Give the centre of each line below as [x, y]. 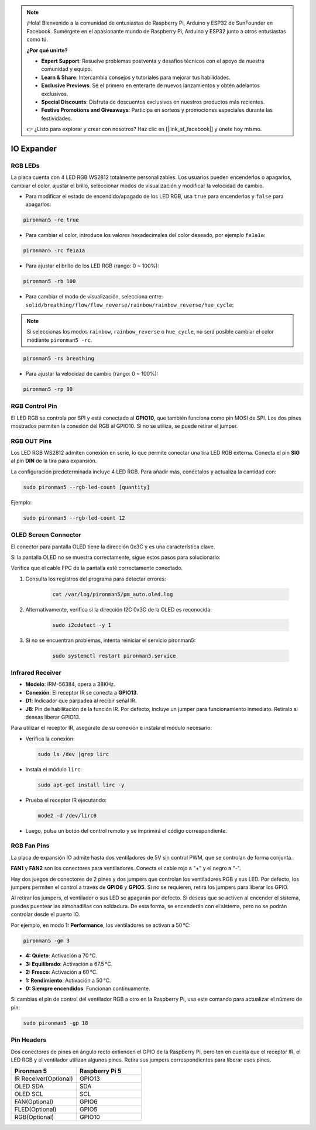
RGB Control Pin [34, 406]
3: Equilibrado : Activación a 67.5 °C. [69, 964]
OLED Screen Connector [46, 535]
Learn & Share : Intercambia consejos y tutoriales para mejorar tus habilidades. [136, 77]
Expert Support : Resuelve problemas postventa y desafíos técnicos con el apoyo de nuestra [153, 61]
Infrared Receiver [36, 673]
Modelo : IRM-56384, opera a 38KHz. [70, 684]
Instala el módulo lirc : [54, 769]
